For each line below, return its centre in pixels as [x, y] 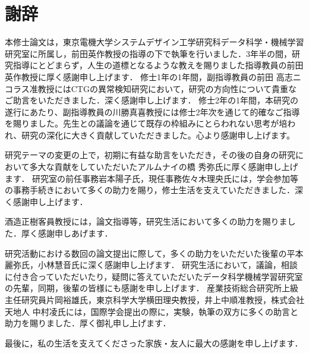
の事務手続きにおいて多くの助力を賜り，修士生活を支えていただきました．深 [154, 190]
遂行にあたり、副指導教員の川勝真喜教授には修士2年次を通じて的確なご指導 [152, 111]
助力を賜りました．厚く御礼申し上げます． [88, 323]
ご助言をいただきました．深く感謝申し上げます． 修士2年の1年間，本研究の [152, 100]
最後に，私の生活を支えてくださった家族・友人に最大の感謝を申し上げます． [154, 343]
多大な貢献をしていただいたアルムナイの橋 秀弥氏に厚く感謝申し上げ [164, 167]
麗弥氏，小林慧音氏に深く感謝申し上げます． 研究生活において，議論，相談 [151, 265]
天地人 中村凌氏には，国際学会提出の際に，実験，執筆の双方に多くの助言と [152, 311]
